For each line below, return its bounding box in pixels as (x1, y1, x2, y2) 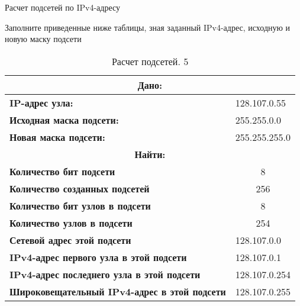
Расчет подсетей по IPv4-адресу (5, 1, 120, 13)
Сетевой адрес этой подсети (9, 233, 131, 247)
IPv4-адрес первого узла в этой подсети (9, 250, 187, 264)
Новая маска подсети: (9, 130, 105, 144)
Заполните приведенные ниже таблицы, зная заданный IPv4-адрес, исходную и (5, 21, 291, 33)
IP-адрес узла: (9, 95, 73, 109)
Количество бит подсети (9, 164, 115, 178)
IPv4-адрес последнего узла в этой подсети (9, 267, 201, 281)
